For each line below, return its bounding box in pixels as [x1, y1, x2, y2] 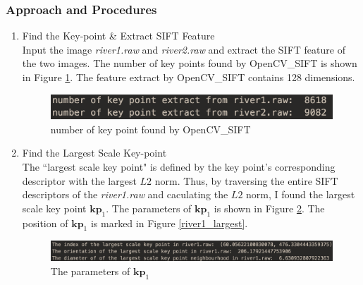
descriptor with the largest [22, 173, 137, 188]
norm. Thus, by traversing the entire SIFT [154, 173, 338, 188]
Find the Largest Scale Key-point [22, 145, 167, 160]
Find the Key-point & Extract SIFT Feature [22, 28, 215, 43]
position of [22, 215, 68, 230]
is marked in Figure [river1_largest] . [90, 215, 248, 230]
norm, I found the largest [246, 187, 355, 202]
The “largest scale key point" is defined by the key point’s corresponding [22, 159, 336, 174]
